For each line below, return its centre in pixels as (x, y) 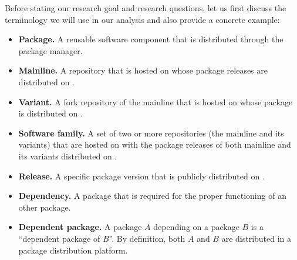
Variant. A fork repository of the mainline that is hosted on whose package (156, 101)
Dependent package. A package (80, 227)
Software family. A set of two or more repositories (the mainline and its (151, 133)
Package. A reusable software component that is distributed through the (151, 39)
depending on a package (196, 227)
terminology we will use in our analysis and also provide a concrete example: (142, 19)
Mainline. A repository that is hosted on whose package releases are (143, 70)
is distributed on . (50, 113)
